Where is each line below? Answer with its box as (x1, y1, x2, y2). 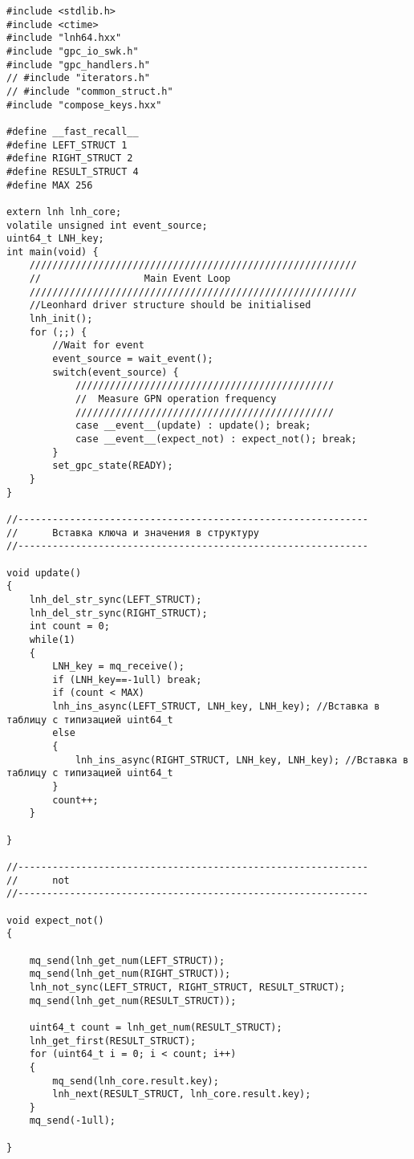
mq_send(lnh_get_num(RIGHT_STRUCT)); (29, 968, 231, 980)
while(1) (29, 633, 75, 645)
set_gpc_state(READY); (52, 460, 173, 472)
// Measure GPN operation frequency (75, 393, 277, 405)
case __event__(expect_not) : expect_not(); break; (75, 433, 357, 445)
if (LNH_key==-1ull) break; (52, 673, 202, 685)
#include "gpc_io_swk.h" (6, 45, 139, 57)
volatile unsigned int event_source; (6, 219, 208, 231)
